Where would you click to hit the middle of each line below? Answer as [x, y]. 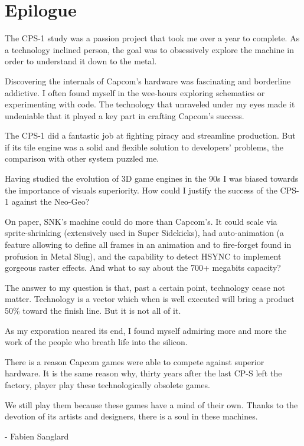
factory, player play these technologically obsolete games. [107, 384]
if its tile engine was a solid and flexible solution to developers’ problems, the [144, 147]
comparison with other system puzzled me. [82, 158]
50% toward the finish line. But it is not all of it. [93, 310]
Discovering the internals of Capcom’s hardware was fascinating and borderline [148, 81]
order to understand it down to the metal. [81, 61]
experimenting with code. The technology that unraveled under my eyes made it [150, 104]
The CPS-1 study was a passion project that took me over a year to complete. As [152, 38]
